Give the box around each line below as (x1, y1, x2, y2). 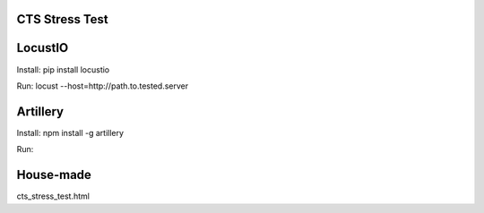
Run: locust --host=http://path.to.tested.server (16, 81, 189, 91)
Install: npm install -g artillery (16, 127, 125, 138)
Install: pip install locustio (16, 64, 110, 75)
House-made (16, 167, 91, 183)
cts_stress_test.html (16, 191, 90, 201)
